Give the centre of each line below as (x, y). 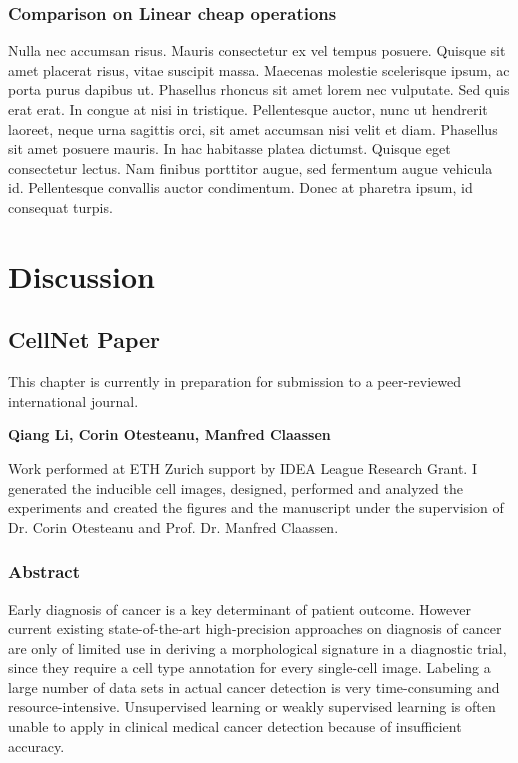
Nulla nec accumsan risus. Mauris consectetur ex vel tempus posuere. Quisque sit (257, 50)
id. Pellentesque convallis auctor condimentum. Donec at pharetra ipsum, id (240, 187)
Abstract (44, 571)
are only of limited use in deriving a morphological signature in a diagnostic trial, (257, 647)
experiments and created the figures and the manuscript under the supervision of (256, 507)
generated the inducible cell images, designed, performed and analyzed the (235, 487)
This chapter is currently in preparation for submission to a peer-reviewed (234, 381)
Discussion (81, 275)
